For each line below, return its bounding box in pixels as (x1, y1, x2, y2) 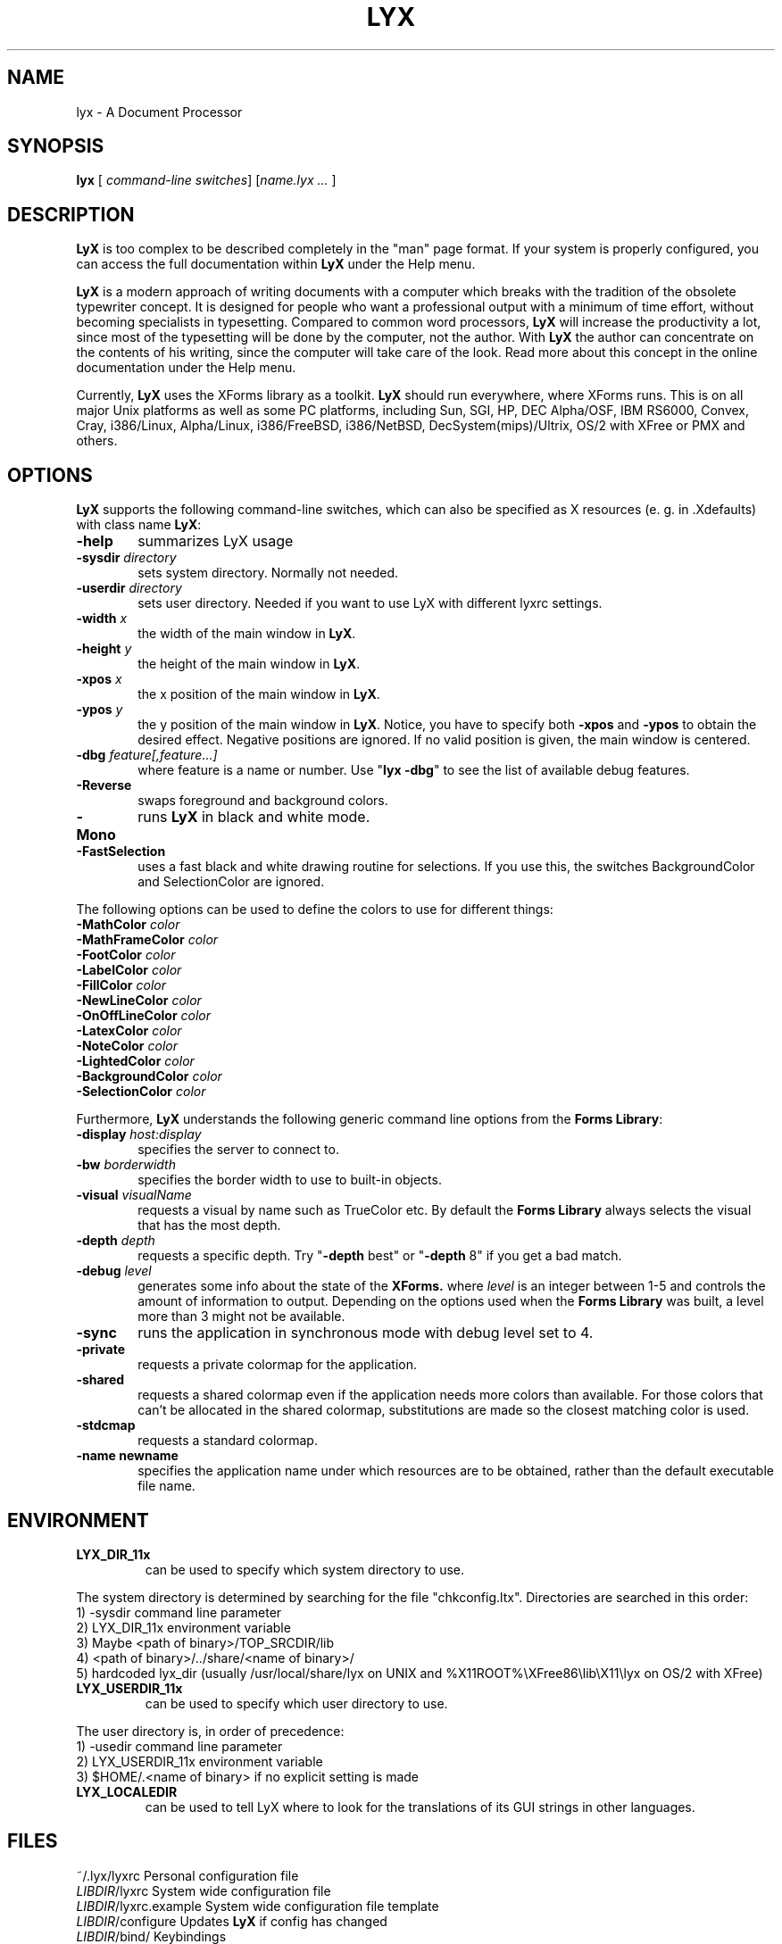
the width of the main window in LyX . (137, 626, 356, 642)
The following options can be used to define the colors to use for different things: (76, 901, 553, 918)
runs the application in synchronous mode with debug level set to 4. (137, 1324, 594, 1342)
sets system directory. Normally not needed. (137, 565, 399, 581)
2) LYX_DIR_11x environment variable (76, 1619, 291, 1635)
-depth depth (76, 1233, 155, 1249)
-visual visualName (76, 1187, 192, 1203)
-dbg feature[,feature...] (76, 747, 218, 763)
